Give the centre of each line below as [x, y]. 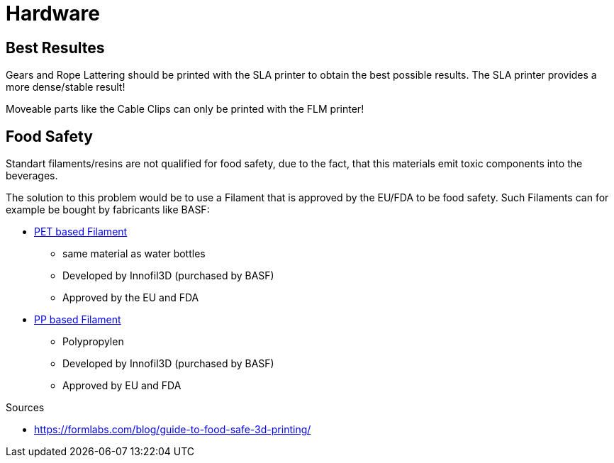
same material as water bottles [134, 254]
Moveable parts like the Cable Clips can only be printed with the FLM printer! [185, 109]
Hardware [53, 13]
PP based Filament [78, 320]
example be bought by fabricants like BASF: [108, 210]
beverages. [32, 176]
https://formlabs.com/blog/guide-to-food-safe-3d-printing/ [173, 430]
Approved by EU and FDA [122, 386]
